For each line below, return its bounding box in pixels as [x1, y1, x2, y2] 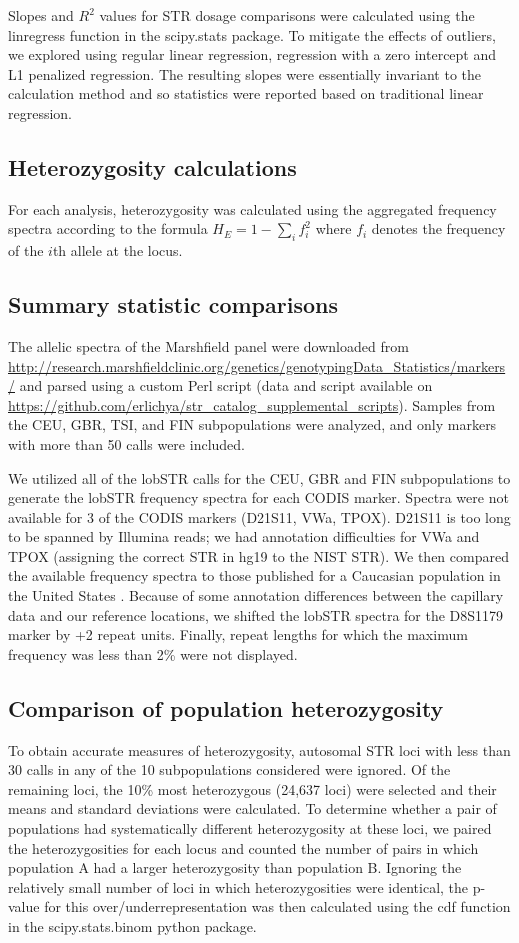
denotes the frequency [371, 218, 506, 239]
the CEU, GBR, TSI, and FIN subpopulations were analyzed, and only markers [8, 414, 497, 435]
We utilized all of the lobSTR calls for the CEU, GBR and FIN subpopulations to [8, 467, 511, 488]
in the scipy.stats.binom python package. [8, 916, 257, 936]
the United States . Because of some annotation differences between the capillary [8, 585, 504, 606]
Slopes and [8, 5, 74, 25]
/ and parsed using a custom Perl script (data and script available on [8, 375, 433, 396]
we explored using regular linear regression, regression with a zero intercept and [8, 44, 497, 65]
